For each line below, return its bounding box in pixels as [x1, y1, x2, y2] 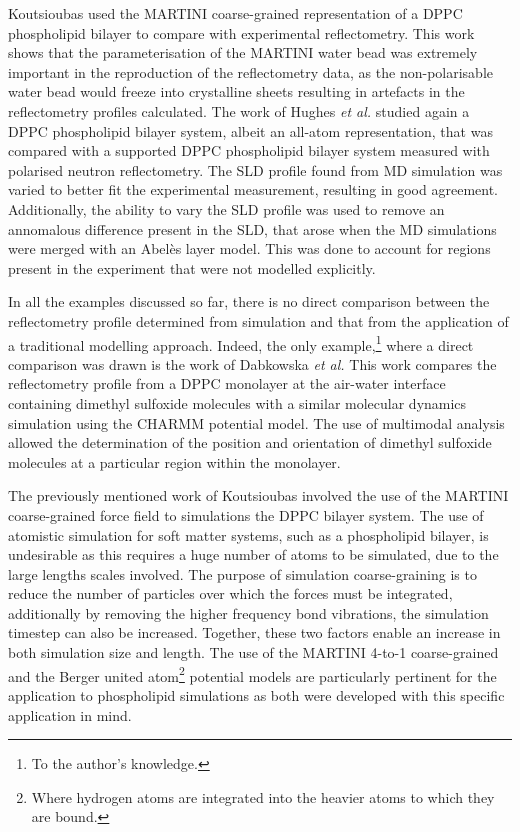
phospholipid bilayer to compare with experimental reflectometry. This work [8, 22, 475, 43]
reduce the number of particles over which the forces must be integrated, [8, 583, 453, 604]
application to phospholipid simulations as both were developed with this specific [8, 684, 505, 705]
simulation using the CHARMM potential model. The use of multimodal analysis [8, 412, 505, 433]
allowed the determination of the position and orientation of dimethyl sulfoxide [8, 432, 492, 453]
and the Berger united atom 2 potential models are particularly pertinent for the [8, 662, 497, 686]
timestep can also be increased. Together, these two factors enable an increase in [8, 622, 501, 643]
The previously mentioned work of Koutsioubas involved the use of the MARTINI [8, 485, 509, 506]
